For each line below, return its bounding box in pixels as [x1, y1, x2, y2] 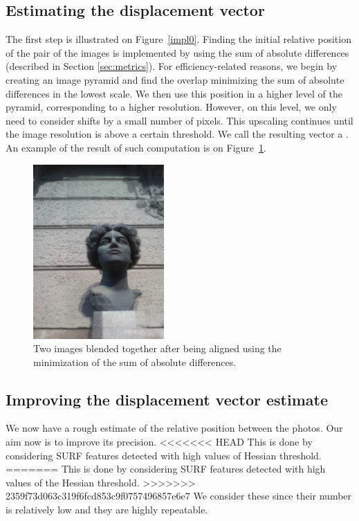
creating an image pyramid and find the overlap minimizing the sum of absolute [6, 72, 344, 86]
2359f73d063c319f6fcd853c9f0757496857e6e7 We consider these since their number [6, 488, 352, 503]
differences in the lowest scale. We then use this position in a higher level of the [6, 86, 342, 100]
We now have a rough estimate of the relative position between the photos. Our [6, 421, 343, 435]
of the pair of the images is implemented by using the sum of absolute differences [6, 45, 349, 60]
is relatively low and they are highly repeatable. [6, 502, 208, 517]
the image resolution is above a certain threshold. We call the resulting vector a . [6, 127, 349, 141]
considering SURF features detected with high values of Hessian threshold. [6, 448, 322, 462]
